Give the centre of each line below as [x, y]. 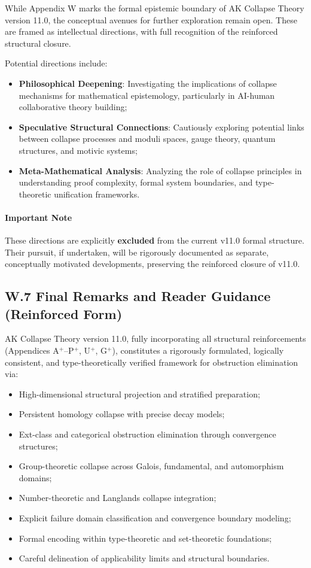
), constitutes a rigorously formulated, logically [198, 350]
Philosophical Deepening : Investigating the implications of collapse [148, 83]
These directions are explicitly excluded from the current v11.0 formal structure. [155, 240]
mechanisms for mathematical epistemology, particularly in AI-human [147, 95]
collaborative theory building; [73, 107]
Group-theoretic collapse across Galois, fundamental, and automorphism [151, 466]
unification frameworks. [97, 194]
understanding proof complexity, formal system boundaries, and [136, 182]
